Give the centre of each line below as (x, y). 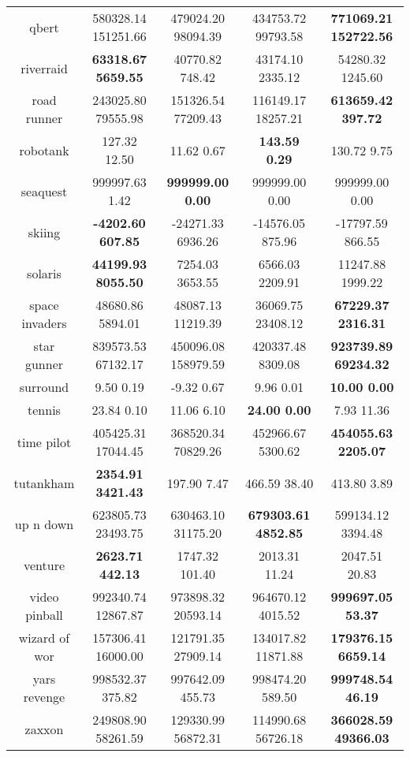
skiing (44, 232)
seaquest (44, 191)
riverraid (44, 68)
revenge (44, 697)
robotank (44, 150)
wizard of (44, 638)
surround (44, 387)
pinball (44, 615)
